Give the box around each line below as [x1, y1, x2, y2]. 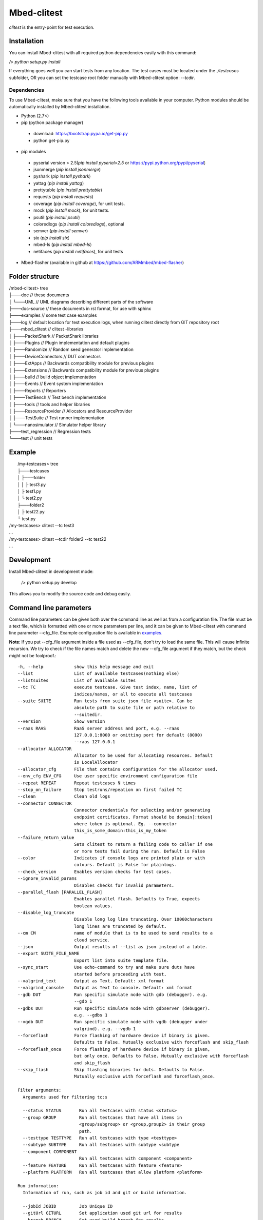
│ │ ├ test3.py [18, 481, 46, 488]
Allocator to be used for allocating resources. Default [74, 753, 213, 758]
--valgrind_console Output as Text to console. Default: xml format [18, 985, 192, 991]
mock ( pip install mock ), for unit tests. [33, 207, 110, 213]
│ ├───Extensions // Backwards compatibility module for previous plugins [9, 367, 159, 373]
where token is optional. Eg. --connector [74, 821, 177, 827]
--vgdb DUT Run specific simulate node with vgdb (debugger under [18, 1019, 208, 1025]
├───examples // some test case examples [9, 312, 97, 318]
